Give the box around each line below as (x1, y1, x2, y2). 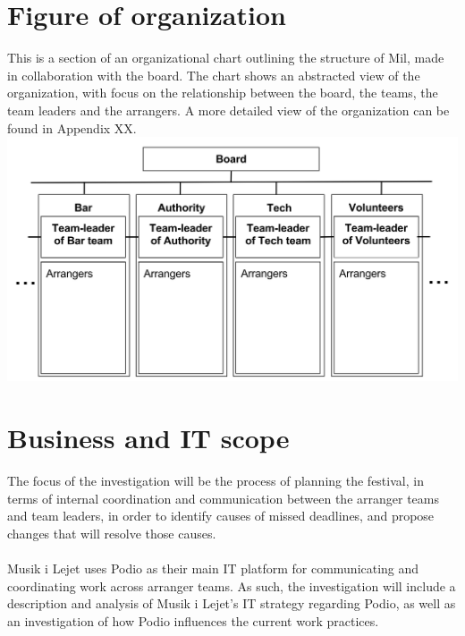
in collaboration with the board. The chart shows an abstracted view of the (7, 65, 420, 84)
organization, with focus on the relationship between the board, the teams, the (7, 83, 438, 102)
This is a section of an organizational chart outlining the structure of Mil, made (7, 48, 444, 67)
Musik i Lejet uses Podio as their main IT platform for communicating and (7, 558, 419, 577)
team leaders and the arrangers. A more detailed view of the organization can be (7, 100, 450, 119)
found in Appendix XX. (7, 118, 137, 137)
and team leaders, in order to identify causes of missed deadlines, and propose (7, 506, 435, 525)
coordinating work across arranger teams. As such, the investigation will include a (7, 576, 456, 595)
